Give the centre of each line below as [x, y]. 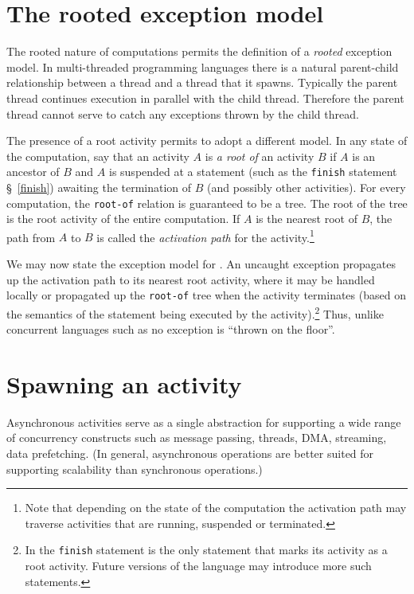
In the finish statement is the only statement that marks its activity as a [206, 550]
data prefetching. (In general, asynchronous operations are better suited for [190, 453]
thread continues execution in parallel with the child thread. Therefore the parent [205, 98]
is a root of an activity [260, 156]
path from [31, 237]
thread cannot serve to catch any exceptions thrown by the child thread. [183, 113]
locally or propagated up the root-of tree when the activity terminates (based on [206, 295]
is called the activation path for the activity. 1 [205, 236]
